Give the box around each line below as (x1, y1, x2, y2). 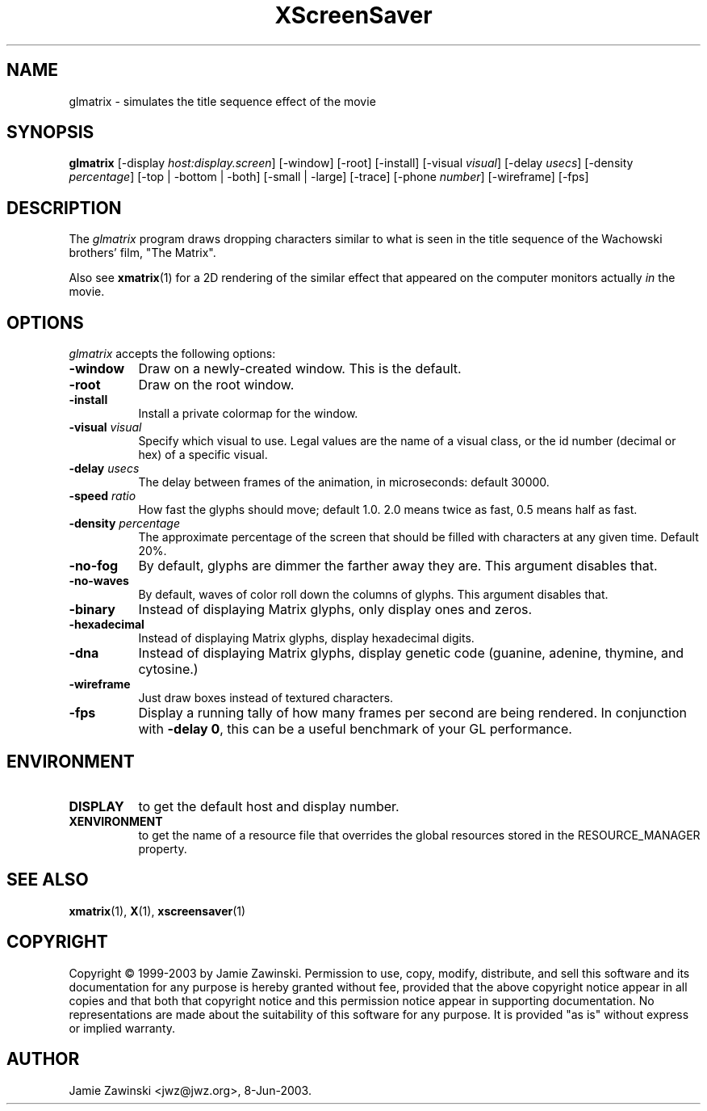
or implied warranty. (69, 1021, 176, 1035)
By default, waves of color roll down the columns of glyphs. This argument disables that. (138, 587, 609, 602)
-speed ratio (69, 489, 136, 503)
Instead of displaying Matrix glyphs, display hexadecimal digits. (138, 631, 475, 646)
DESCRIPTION (6, 197, 122, 218)
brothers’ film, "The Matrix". (69, 246, 216, 260)
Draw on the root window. (138, 377, 295, 393)
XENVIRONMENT (69, 814, 163, 828)
